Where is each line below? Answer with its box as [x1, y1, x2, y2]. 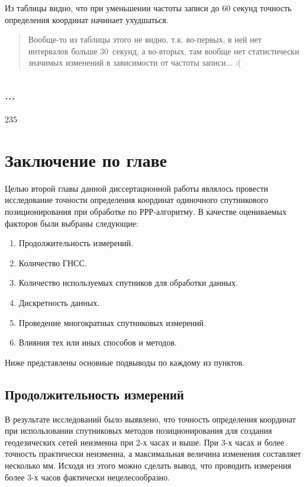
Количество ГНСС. [18, 256, 87, 269]
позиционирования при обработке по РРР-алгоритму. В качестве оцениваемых [5, 205, 286, 218]
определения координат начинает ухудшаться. [5, 13, 169, 25]
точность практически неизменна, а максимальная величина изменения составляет [5, 447, 301, 460]
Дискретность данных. [18, 296, 100, 309]
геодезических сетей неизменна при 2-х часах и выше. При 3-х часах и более [5, 436, 285, 448]
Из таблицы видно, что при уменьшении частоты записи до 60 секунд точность [5, 2, 292, 14]
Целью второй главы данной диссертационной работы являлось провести [5, 182, 269, 194]
